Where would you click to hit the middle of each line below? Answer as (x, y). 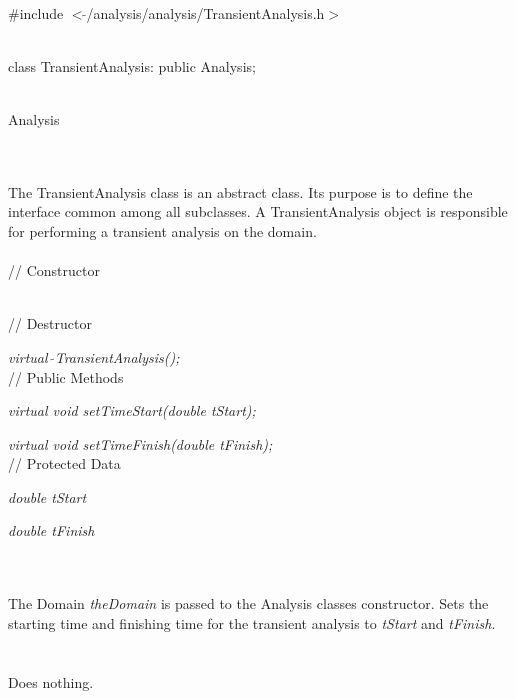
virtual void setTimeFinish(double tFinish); (140, 443)
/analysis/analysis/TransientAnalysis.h (205, 12)
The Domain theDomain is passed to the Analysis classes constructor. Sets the (248, 603)
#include (36, 12)
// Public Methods (66, 376)
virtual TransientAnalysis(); (94, 356)
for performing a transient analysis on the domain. (162, 230)
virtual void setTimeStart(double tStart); (132, 410)
